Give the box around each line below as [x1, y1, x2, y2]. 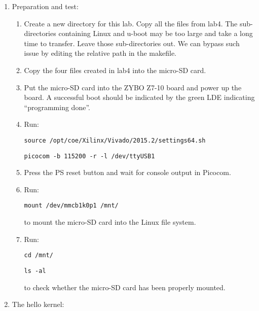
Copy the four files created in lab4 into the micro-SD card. [24, 64, 206, 75]
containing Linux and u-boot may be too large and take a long [58, 28, 253, 39]
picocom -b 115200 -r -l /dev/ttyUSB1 [24, 152, 155, 160]
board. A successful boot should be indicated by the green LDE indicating [24, 92, 255, 102]
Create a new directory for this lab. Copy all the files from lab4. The [24, 18, 238, 28]
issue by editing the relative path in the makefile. [24, 48, 177, 58]
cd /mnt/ [24, 252, 53, 259]
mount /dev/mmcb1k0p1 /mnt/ [24, 202, 119, 210]
